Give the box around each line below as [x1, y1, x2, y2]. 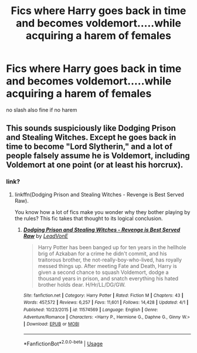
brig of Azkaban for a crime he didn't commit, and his [38, 250, 167, 257]
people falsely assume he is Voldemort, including [6, 151, 190, 161]
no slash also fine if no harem [6, 106, 77, 113]
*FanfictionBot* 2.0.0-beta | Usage [23, 339, 103, 347]
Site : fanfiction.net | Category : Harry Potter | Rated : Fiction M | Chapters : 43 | [23, 292, 184, 298]
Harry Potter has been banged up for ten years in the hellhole [38, 243, 186, 250]
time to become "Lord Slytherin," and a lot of [6, 142, 173, 152]
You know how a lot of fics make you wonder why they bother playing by [14, 208, 191, 215]
